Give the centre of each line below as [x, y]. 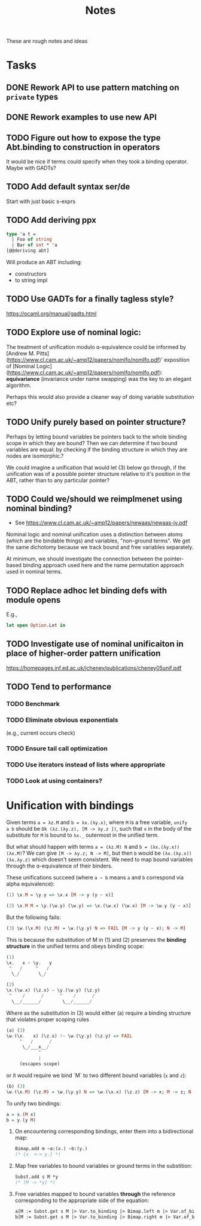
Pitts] [43, 353]
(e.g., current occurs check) [41, 733]
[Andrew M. [21, 353]
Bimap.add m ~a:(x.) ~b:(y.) [51, 1149]
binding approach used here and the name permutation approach [103, 565]
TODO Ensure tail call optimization [57, 748]
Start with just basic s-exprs [41, 201]
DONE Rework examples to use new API [82, 117]
